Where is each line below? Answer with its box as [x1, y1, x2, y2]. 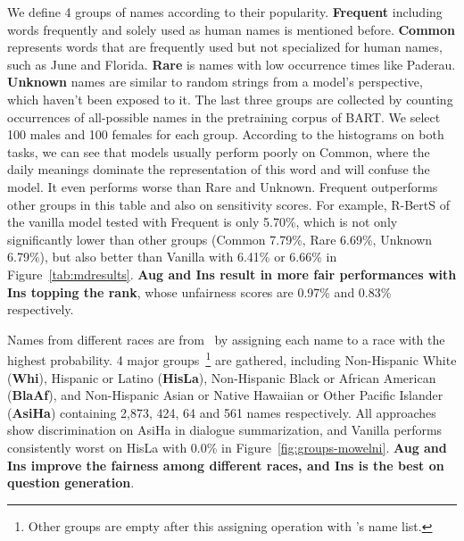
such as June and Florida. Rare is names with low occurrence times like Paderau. [7, 54, 456, 73]
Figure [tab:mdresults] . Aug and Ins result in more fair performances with [7, 264, 457, 283]
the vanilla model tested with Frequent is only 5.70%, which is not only [7, 212, 398, 231]
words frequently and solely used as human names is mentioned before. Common [7, 20, 455, 38]
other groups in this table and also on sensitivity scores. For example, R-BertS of [7, 195, 450, 213]
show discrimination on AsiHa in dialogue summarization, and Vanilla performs [7, 420, 443, 439]
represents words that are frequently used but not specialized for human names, [7, 37, 443, 56]
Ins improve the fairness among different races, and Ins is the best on [7, 455, 444, 474]
